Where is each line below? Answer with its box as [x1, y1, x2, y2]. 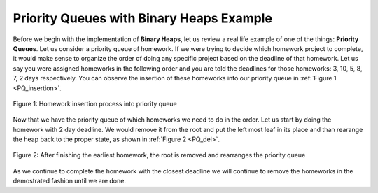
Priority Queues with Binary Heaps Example [13, 10, 273, 26]
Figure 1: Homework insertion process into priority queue [13, 99, 178, 108]
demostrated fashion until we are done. [13, 177, 126, 185]
